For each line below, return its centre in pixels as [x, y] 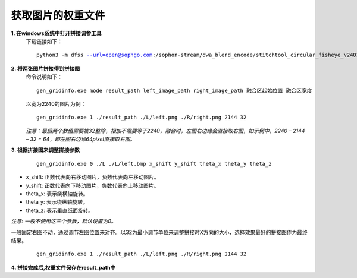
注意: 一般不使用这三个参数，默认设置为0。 [64, 221]
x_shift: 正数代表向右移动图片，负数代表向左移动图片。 [93, 177]
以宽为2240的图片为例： [56, 103]
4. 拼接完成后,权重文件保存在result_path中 [63, 267]
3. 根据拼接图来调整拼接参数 [46, 150]
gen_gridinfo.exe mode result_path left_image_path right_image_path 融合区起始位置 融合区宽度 [174, 90]
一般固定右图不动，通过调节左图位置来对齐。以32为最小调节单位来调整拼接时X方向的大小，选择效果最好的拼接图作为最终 [159, 232]
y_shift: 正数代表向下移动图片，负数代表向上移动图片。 [93, 185]
